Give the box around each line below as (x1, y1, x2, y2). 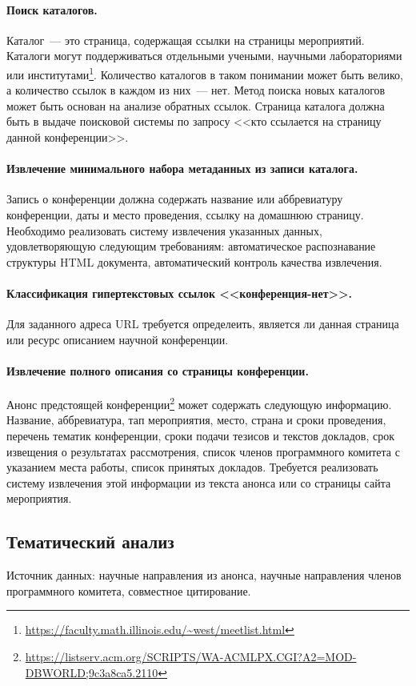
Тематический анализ (6, 529, 174, 554)
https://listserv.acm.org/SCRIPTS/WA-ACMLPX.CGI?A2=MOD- (25, 648, 357, 664)
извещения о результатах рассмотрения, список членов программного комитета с (6, 443, 400, 459)
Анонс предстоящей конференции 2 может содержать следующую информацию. (6, 394, 392, 412)
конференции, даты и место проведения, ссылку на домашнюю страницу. (6, 207, 364, 223)
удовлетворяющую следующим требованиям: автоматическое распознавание (6, 238, 376, 255)
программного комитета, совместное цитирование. (6, 582, 251, 599)
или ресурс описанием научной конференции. (6, 331, 229, 347)
